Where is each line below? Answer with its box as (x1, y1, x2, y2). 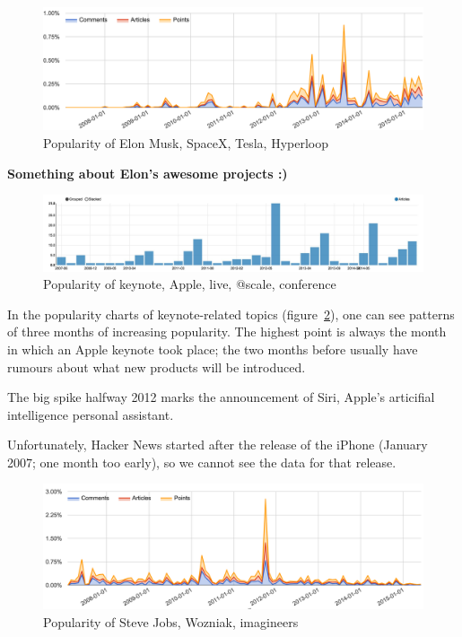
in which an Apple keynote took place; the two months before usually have (7, 339, 418, 358)
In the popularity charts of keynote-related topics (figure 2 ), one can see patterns (7, 304, 455, 323)
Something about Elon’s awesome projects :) (7, 163, 288, 182)
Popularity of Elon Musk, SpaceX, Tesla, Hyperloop (43, 134, 329, 153)
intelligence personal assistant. (7, 405, 174, 423)
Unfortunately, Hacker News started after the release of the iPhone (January (7, 435, 428, 454)
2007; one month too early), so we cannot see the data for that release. (7, 452, 397, 471)
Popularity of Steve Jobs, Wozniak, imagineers (43, 613, 299, 632)
